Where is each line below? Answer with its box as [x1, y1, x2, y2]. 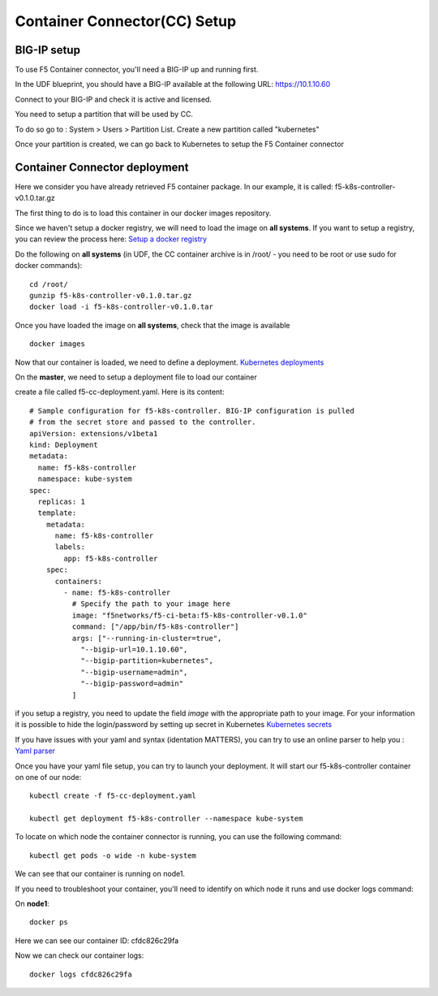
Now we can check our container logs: [15, 951, 144, 960]
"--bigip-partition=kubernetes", [80, 656, 214, 665]
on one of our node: [15, 772, 82, 782]
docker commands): [15, 261, 83, 271]
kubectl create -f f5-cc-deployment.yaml [29, 791, 196, 800]
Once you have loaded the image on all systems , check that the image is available [15, 320, 291, 330]
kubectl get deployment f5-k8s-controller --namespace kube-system [29, 814, 303, 824]
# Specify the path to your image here [71, 600, 231, 608]
